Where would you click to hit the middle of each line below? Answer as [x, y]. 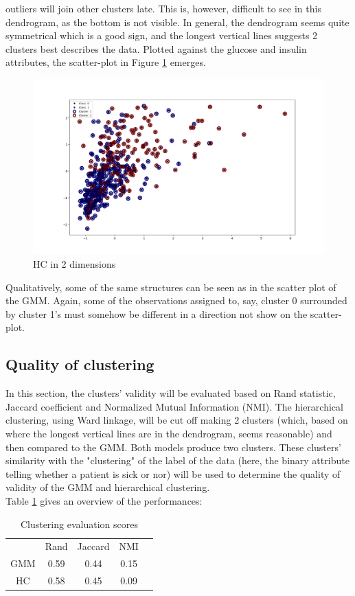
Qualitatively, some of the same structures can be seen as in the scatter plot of [171, 287]
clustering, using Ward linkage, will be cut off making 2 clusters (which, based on [177, 420]
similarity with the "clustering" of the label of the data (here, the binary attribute [177, 460]
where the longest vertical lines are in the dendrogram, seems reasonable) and [169, 433]
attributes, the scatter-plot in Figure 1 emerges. [106, 62]
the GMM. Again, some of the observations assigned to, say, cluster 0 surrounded [176, 300]
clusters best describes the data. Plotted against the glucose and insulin [156, 48]
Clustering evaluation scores [79, 524]
